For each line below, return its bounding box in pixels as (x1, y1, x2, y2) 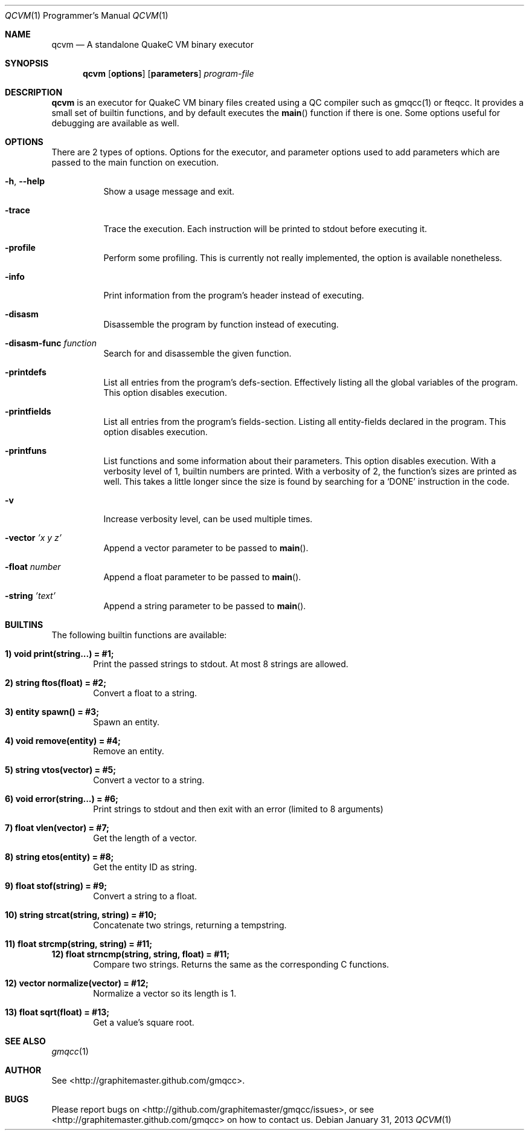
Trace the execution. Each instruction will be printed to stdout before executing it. (103, 224, 428, 234)
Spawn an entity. (93, 717, 160, 727)
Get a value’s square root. (93, 1017, 194, 1027)
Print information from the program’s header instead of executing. (103, 290, 364, 300)
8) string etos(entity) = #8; (5, 852, 114, 862)
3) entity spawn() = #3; (5, 707, 99, 717)
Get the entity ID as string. (93, 862, 197, 872)
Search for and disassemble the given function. (103, 348, 292, 358)
